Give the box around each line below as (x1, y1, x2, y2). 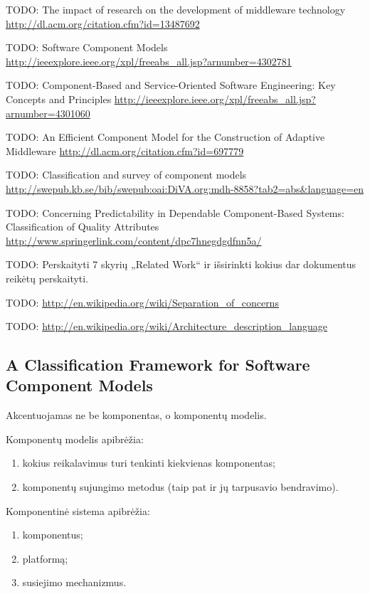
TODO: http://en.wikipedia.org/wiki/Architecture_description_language (6, 319, 328, 334)
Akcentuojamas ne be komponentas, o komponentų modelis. (6, 408, 267, 423)
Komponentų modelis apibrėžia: (6, 431, 144, 446)
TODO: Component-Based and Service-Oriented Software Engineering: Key (6, 78, 336, 92)
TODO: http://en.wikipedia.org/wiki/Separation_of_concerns (6, 295, 279, 309)
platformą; (22, 551, 68, 566)
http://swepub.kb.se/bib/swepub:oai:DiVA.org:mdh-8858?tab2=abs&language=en (6, 181, 364, 196)
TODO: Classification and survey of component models (6, 167, 247, 182)
